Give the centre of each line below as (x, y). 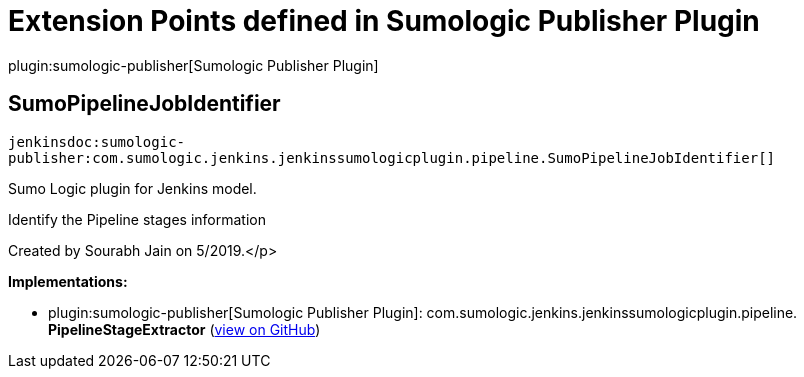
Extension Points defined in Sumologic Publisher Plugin (384, 21)
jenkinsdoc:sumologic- (97, 141)
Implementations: (68, 281)
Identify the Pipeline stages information (137, 219)
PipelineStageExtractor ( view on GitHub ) (184, 329)
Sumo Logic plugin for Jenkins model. (132, 188)
